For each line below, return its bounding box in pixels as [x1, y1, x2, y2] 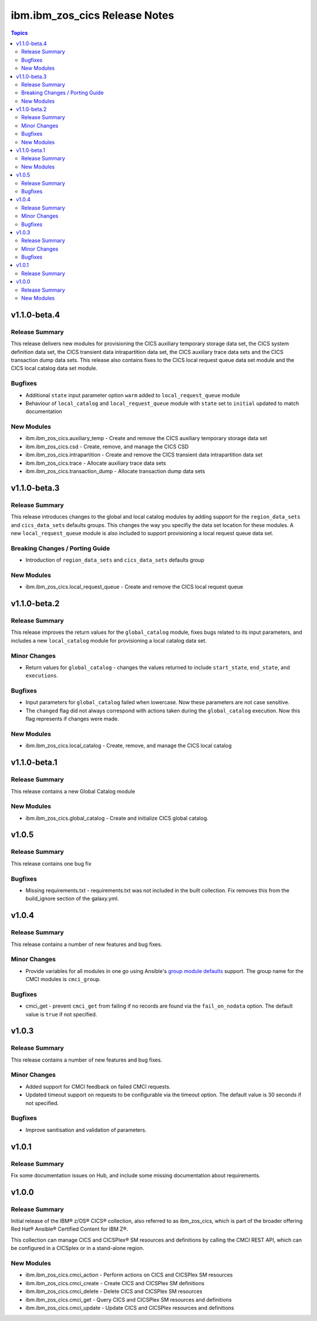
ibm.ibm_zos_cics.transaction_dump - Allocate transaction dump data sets [25, 468, 205, 475]
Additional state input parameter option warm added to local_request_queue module [25, 391, 240, 398]
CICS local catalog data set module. [11, 364, 98, 372]
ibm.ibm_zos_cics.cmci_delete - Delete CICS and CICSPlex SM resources [25, 1288, 203, 1295]
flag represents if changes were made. [25, 715, 119, 722]
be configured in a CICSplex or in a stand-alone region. [11, 1245, 144, 1252]
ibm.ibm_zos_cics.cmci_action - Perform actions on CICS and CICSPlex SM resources [25, 1271, 233, 1279]
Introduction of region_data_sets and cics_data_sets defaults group [25, 556, 205, 563]
